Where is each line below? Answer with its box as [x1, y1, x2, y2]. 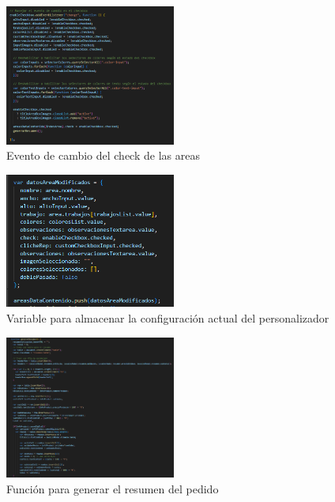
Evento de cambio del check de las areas [6, 147, 200, 164]
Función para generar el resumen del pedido [6, 480, 219, 496]
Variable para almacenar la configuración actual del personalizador [6, 309, 329, 326]
